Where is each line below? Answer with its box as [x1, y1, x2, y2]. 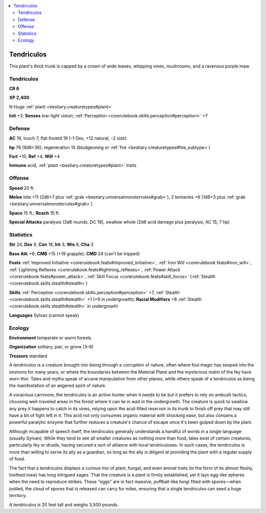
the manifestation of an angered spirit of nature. [9, 382, 106, 389]
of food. [9, 456, 26, 462]
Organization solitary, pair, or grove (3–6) [9, 344, 94, 350]
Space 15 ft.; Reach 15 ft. [9, 210, 60, 216]
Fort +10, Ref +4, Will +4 [9, 153, 60, 160]
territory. [9, 493, 27, 499]
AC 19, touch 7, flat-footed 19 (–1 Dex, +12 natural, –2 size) [9, 136, 127, 141]
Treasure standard [9, 353, 47, 359]
